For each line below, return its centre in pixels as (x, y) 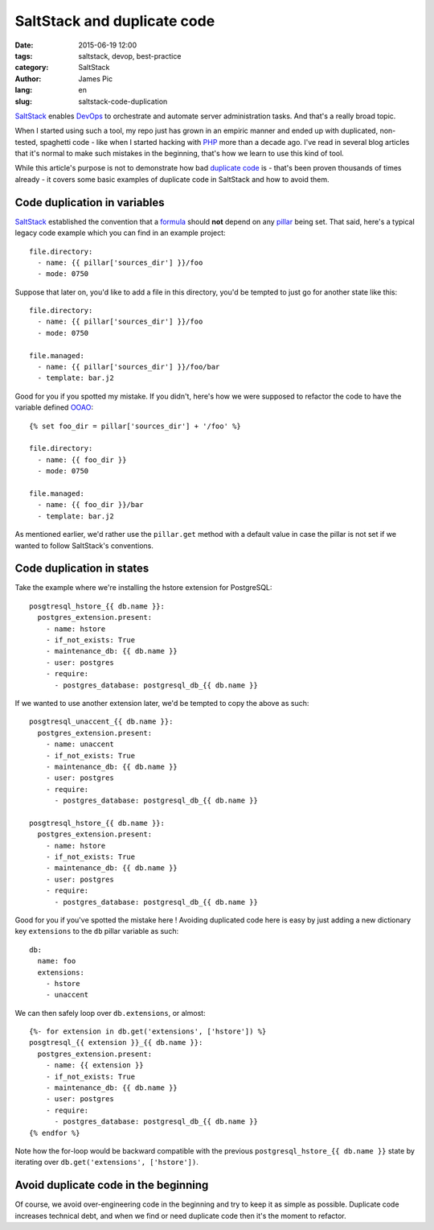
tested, (27, 142)
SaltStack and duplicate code (115, 21)
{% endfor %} (55, 1133)
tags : (24, 56)
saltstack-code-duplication (123, 101)
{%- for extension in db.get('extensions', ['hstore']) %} (148, 1032)
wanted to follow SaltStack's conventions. (84, 545)
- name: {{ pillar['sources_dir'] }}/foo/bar (129, 367)
